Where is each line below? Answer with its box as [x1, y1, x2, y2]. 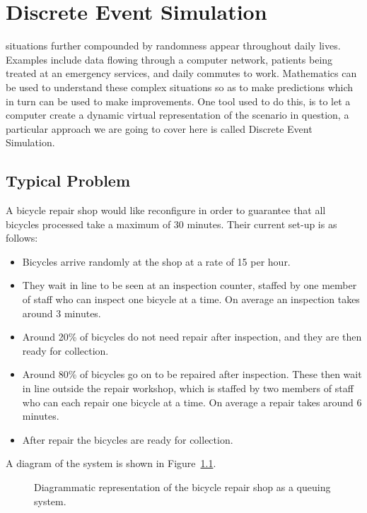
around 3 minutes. [22, 305, 101, 320]
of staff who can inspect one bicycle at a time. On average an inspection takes [22, 292, 360, 307]
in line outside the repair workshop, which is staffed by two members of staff [22, 381, 354, 396]
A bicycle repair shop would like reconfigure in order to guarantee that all [6, 203, 326, 218]
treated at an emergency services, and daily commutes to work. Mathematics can [6, 66, 357, 81]
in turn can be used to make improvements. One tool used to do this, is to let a [6, 93, 351, 108]
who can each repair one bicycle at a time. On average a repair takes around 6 [22, 394, 362, 409]
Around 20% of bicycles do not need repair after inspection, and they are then [22, 329, 362, 344]
